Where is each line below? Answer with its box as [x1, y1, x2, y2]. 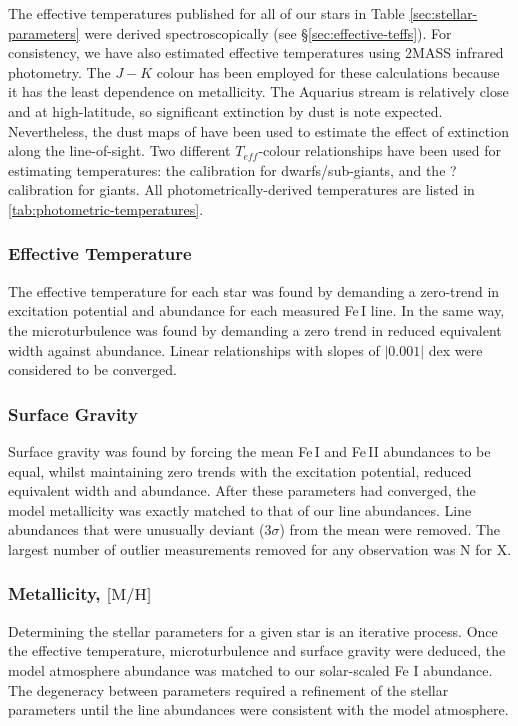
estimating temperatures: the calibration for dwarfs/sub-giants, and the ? [8, 159, 457, 180]
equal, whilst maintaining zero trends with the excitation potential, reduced [8, 460, 472, 481]
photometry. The [8, 61, 111, 82]
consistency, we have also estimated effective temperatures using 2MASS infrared [8, 42, 504, 63]
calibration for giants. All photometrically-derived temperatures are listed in [8, 179, 475, 200]
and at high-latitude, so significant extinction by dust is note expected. [8, 100, 443, 121]
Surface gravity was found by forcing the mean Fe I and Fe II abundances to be [8, 440, 491, 461]
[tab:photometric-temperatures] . [8, 198, 204, 219]
